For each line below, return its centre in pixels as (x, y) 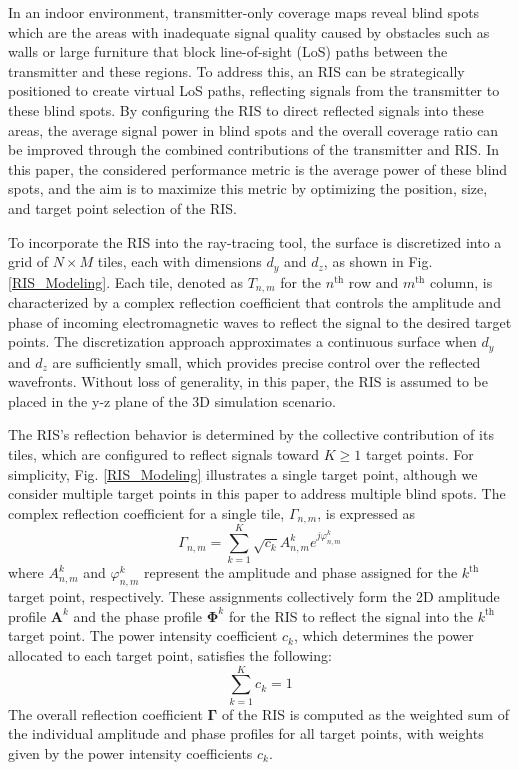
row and (373, 281)
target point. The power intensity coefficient (143, 635)
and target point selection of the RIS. (122, 207)
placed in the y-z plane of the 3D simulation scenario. (172, 400)
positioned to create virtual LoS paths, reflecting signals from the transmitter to (254, 90)
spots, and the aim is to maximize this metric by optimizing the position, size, (248, 188)
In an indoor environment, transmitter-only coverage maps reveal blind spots (244, 12)
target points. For (419, 454)
